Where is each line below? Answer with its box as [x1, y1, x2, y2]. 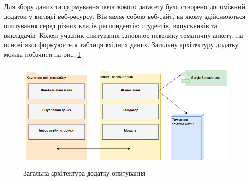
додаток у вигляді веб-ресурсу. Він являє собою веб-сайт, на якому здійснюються [4, 11, 246, 21]
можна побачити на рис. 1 [4, 49, 81, 59]
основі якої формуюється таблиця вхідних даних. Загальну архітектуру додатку [4, 39, 239, 50]
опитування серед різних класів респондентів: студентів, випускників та [4, 20, 217, 31]
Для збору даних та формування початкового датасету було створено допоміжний [4, 1, 245, 11]
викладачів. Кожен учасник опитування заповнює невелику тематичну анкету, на [4, 30, 243, 40]
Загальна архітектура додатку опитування [23, 167, 145, 178]
